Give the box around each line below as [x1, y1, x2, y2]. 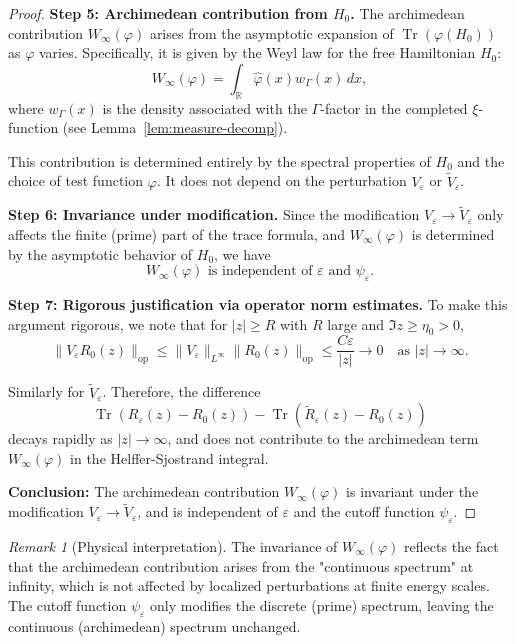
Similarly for [8, 381, 85, 402]
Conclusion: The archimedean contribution [8, 481, 280, 502]
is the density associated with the [102, 97, 307, 118]
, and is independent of [137, 501, 278, 522]
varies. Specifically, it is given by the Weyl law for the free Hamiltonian [39, 42, 476, 63]
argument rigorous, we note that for [8, 313, 228, 334]
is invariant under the [346, 481, 479, 502]
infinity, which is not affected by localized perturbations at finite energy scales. [8, 575, 490, 596]
